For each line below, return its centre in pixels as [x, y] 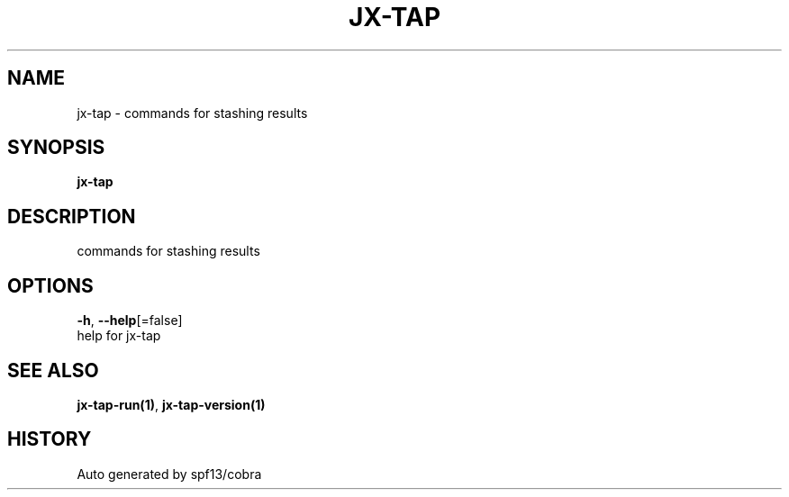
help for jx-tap [119, 336]
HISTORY [50, 439]
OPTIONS [50, 285]
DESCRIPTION [72, 216]
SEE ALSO [53, 370]
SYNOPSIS [56, 148]
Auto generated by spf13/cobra [169, 474]
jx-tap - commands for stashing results [192, 113]
